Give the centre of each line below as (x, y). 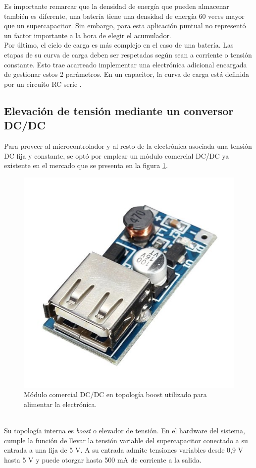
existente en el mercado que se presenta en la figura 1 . (86, 165)
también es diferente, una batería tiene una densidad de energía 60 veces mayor (124, 16)
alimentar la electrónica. (60, 404)
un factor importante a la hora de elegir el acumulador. (88, 35)
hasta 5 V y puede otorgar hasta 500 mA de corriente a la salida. (103, 459)
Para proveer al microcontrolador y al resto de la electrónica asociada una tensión (128, 146)
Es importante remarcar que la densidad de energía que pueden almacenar (117, 6)
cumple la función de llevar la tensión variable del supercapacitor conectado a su (126, 440)
